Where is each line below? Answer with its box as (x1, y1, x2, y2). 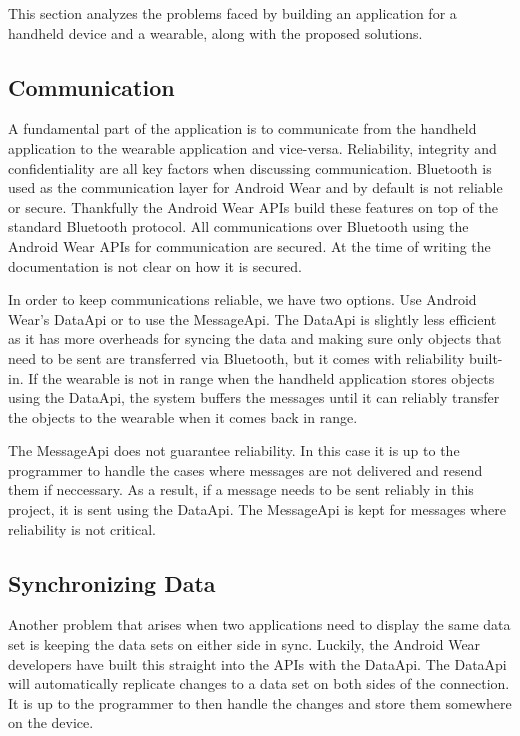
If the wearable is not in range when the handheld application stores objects (28, 367, 495, 388)
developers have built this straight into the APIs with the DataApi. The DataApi (8, 653, 507, 674)
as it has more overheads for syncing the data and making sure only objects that (8, 328, 502, 349)
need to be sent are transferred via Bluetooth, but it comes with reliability (8, 347, 465, 368)
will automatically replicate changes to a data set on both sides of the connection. (8, 673, 510, 694)
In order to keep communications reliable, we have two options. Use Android (8, 289, 477, 310)
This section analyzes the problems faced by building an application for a (8, 3, 457, 23)
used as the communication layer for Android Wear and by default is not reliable (8, 177, 503, 198)
